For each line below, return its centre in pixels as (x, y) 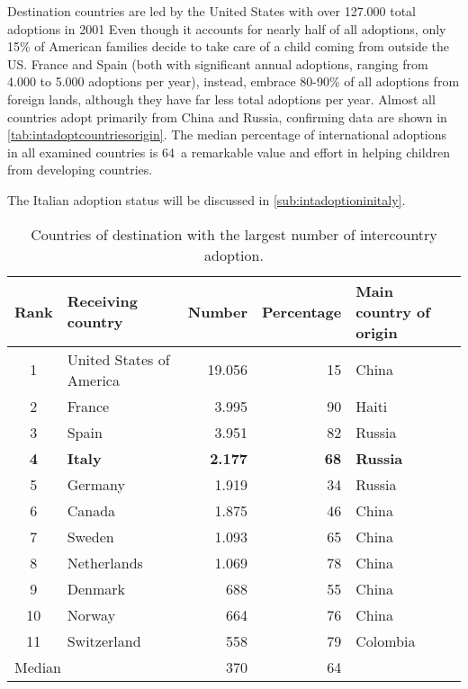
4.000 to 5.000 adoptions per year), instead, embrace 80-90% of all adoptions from (234, 81)
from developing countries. (80, 170)
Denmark (96, 588)
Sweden (90, 536)
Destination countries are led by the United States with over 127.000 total (211, 11)
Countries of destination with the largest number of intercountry (234, 234)
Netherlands (105, 562)
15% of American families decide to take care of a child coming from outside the (228, 46)
